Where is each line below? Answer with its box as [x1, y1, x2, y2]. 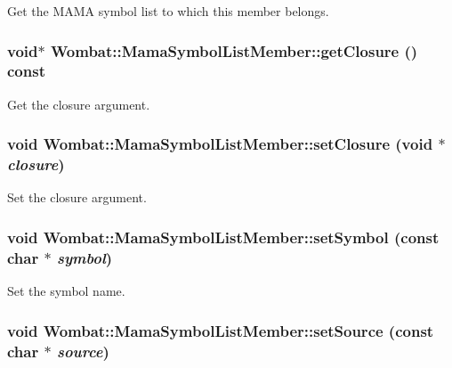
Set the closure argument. [7, 188, 147, 207]
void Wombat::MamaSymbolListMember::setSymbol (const [7, 225, 440, 248]
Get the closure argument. [7, 94, 150, 113]
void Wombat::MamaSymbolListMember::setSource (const [7, 319, 434, 341]
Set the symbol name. [7, 282, 125, 300]
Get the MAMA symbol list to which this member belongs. [7, 2, 329, 20]
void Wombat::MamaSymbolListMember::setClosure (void [7, 133, 433, 155]
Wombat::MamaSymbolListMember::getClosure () [50, 39, 418, 61]
